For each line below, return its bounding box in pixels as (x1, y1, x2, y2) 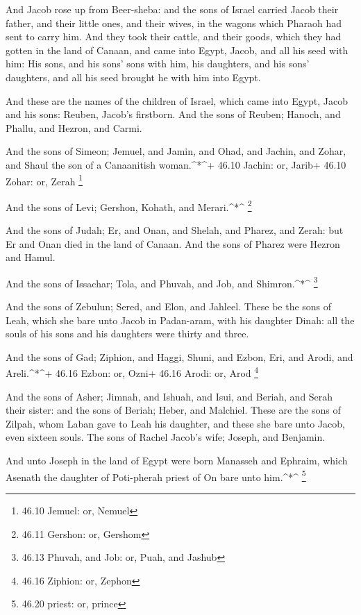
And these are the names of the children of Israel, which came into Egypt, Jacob (6, 93, 349, 108)
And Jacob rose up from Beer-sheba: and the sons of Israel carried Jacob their (6, 2, 339, 16)
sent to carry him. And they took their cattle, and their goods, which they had (6, 29, 342, 44)
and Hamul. (6, 250, 56, 264)
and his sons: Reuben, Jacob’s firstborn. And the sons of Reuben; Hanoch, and (6, 107, 341, 121)
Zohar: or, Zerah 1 (6, 171, 83, 188)
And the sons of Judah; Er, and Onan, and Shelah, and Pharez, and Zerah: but (6, 223, 344, 237)
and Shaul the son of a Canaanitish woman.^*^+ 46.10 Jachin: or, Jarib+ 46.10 (6, 157, 346, 171)
